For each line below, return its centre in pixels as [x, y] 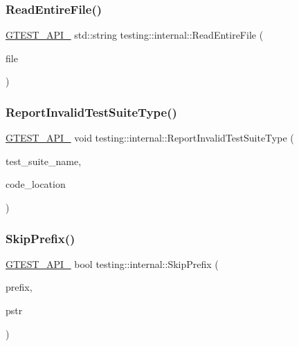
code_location [36, 184]
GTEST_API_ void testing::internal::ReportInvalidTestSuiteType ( [150, 138]
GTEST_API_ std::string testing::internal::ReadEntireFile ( [135, 35]
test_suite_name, [44, 161]
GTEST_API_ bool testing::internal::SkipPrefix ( [112, 263]
